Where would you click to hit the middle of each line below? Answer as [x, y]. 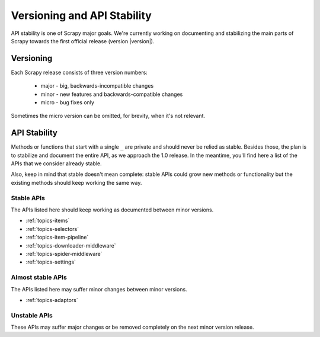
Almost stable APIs [39, 277]
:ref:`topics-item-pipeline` [57, 237]
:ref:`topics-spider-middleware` [64, 253]
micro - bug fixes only [68, 102]
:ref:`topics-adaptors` [52, 300]
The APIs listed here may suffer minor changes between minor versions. [99, 289]
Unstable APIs [32, 315]
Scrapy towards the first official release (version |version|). [83, 41]
